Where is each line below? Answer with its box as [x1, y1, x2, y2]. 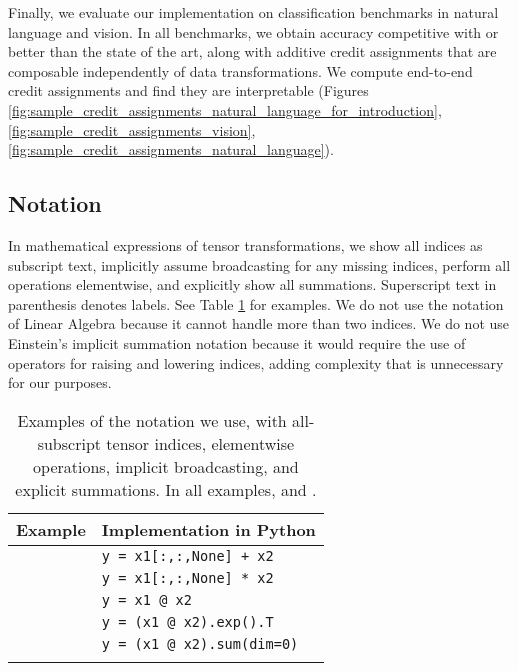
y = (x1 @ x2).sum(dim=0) [101, 635, 299, 652]
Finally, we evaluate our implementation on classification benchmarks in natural [8, 2, 499, 22]
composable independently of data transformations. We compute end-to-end [8, 60, 473, 81]
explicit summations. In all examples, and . [15, 477, 317, 501]
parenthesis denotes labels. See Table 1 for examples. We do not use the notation [8, 293, 504, 314]
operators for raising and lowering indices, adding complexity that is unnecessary [8, 352, 504, 373]
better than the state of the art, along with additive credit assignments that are [8, 41, 497, 62]
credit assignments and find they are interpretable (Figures [8, 80, 369, 101]
